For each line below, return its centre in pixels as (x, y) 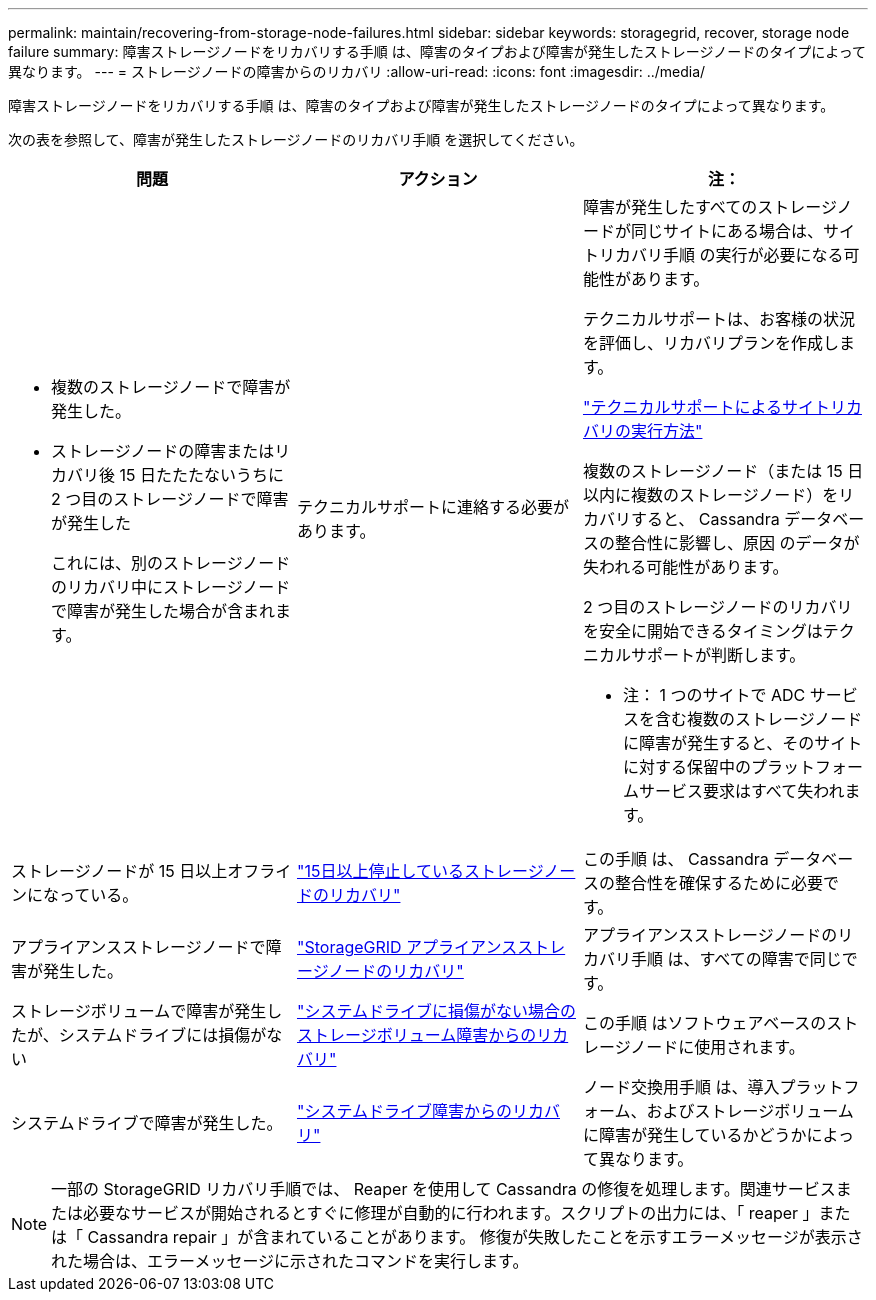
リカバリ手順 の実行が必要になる (721, 255)
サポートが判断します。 (718, 655)
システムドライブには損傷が (162, 1035)
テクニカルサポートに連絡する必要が (432, 507)
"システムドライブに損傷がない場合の (436, 1011)
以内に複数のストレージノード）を (710, 495)
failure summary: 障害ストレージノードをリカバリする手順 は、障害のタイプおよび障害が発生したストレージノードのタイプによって (437, 51)
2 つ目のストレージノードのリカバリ (717, 607)
